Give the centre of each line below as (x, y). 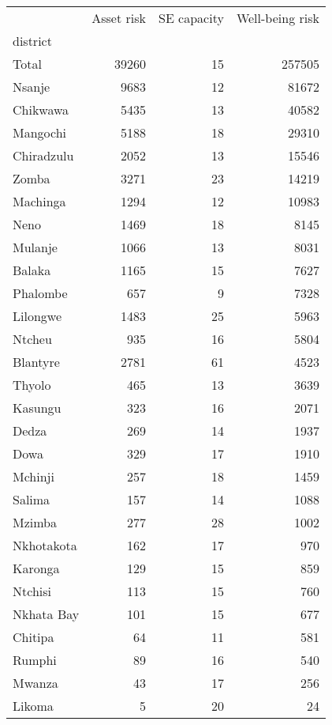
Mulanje (35, 247)
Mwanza (35, 683)
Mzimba (35, 522)
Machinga (39, 201)
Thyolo (32, 385)
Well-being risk (278, 18)
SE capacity (191, 18)
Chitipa (34, 637)
